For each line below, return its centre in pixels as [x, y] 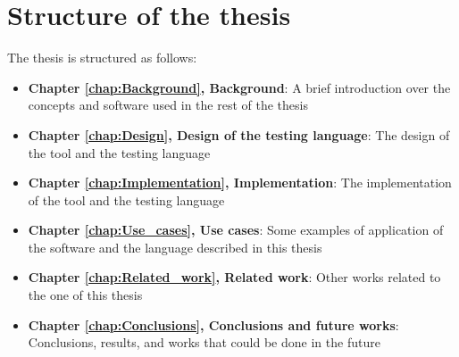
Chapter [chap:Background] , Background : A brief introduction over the [239, 87]
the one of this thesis [85, 295]
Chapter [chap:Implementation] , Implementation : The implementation [240, 183]
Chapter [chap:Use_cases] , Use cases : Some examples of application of [236, 230]
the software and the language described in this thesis [175, 247]
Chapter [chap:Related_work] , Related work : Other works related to [234, 277]
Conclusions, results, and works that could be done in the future [204, 342]
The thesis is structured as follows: [102, 58]
